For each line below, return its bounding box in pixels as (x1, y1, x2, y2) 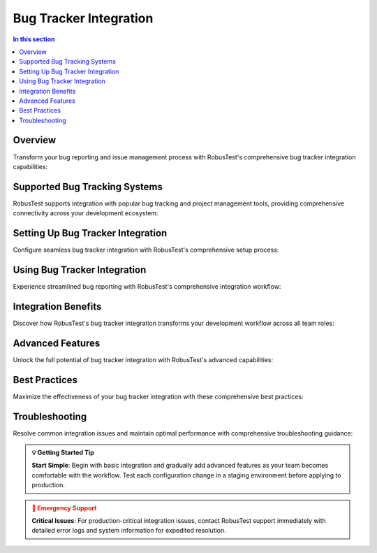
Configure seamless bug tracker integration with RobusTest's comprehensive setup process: (13, 245, 279, 254)
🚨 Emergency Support (31, 503, 97, 512)
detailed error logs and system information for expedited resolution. (31, 526, 226, 535)
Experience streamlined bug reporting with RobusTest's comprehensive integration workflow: (13, 282, 281, 291)
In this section (13, 35, 55, 43)
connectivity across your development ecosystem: (13, 209, 158, 217)
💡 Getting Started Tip (31, 448, 94, 457)
